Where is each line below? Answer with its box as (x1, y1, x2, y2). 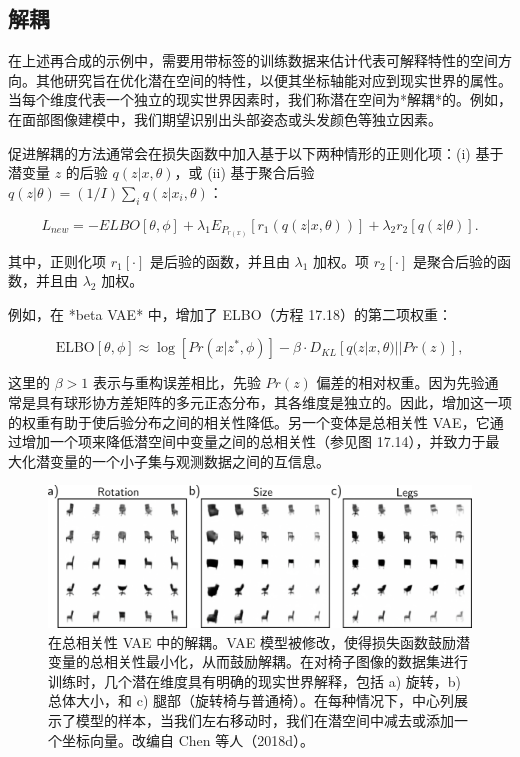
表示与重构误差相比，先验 (92, 372, 261, 393)
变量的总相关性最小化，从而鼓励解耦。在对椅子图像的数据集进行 (48, 651, 468, 672)
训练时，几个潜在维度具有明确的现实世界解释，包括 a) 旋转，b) (48, 670, 461, 691)
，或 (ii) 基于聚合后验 (174, 162, 315, 183)
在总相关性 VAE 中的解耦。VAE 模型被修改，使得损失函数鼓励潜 (48, 631, 470, 652)
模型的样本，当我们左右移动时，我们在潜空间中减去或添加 (75, 710, 454, 731)
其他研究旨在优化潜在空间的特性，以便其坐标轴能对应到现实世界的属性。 (35, 69, 512, 90)
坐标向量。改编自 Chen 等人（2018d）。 (61, 729, 314, 750)
